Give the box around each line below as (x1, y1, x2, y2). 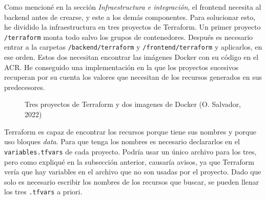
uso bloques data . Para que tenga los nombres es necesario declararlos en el (4, 136, 240, 147)
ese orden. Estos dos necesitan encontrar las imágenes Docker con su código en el (4, 52, 259, 62)
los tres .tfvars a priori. (4, 186, 83, 197)
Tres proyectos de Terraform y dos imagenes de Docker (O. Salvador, (25, 99, 241, 109)
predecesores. (4, 81, 45, 92)
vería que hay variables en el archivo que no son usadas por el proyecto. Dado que (4, 166, 261, 177)
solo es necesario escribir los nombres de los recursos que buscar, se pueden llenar (4, 176, 259, 187)
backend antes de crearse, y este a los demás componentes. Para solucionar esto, (4, 11, 256, 22)
